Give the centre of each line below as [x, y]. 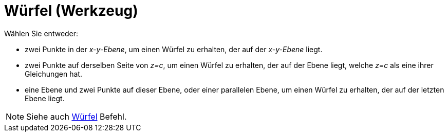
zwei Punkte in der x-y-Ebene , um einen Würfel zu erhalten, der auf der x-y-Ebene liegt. [174, 49]
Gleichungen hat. [53, 74]
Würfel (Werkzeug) [71, 11]
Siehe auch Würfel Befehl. [77, 116]
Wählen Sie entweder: [41, 33]
